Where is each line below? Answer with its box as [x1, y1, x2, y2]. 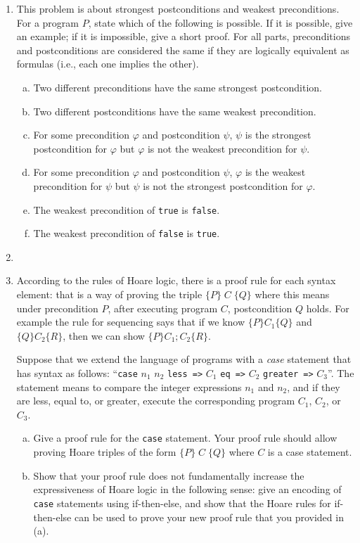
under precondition [16, 300, 98, 315]
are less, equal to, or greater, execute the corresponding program [16, 393, 295, 408]
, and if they [287, 379, 340, 394]
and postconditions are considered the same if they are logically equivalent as [16, 42, 349, 57]
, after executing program [108, 300, 218, 315]
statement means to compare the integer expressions [16, 379, 242, 394]
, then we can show [63, 328, 145, 343]
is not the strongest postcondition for [143, 178, 303, 193]
